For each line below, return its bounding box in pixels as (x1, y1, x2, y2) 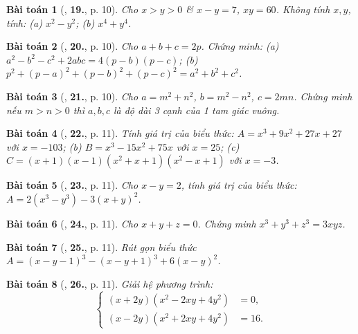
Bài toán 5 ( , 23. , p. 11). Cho (6, 178, 138, 192)
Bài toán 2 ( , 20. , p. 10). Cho (6, 39, 138, 53)
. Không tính (276, 2, 330, 16)
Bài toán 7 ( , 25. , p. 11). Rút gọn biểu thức (6, 239, 197, 254)
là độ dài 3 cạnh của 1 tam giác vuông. (113, 102, 280, 117)
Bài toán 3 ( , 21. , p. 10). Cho (6, 89, 138, 103)
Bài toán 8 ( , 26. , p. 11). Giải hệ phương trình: (6, 276, 213, 290)
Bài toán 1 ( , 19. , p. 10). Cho (6, 2, 138, 16)
